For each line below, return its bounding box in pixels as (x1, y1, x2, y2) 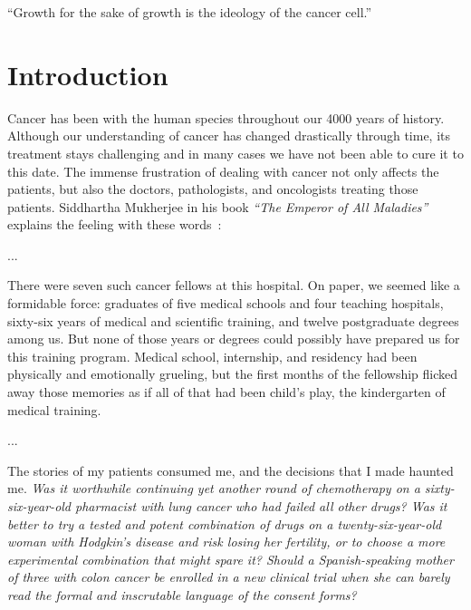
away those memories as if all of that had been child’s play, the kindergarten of (7, 382, 446, 402)
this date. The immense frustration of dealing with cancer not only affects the (7, 161, 439, 180)
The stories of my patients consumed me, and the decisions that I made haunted (7, 460, 454, 479)
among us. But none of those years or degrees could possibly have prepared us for (7, 329, 460, 348)
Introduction (7, 55, 168, 92)
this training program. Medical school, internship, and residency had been (7, 346, 418, 365)
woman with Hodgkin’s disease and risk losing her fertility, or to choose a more (7, 532, 446, 551)
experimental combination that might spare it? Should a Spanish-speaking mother (7, 549, 454, 568)
